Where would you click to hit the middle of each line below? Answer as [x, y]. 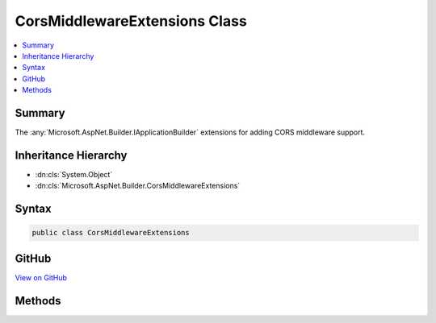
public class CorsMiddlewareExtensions [111, 233]
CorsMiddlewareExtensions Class [131, 21]
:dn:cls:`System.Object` [74, 174]
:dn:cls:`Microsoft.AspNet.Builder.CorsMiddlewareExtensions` [138, 186]
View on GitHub [41, 277]
